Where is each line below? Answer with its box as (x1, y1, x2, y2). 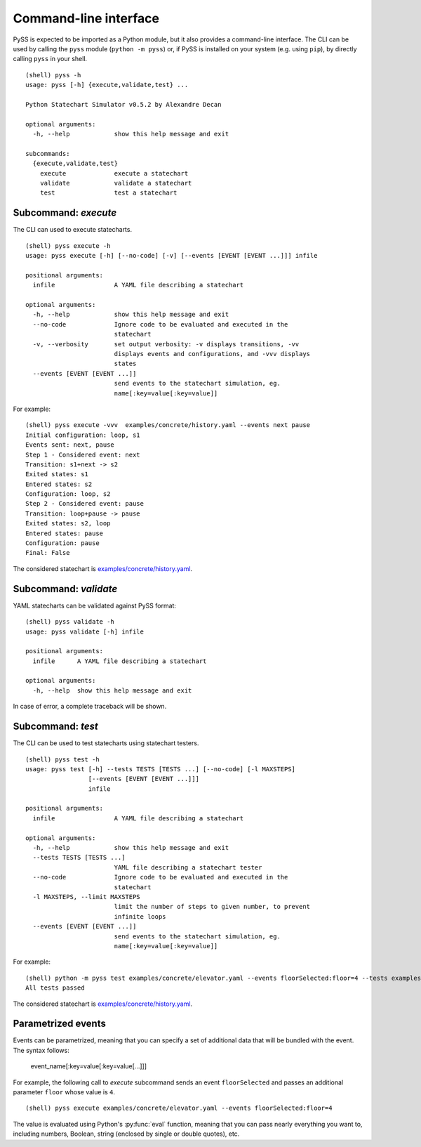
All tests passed (25, 984, 85, 992)
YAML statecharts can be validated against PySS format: (13, 601, 177, 610)
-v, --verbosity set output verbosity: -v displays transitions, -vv (32, 340, 300, 348)
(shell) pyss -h (25, 71, 81, 79)
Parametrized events (13, 1018, 107, 1030)
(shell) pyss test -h (25, 755, 100, 763)
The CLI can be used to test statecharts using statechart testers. (13, 739, 199, 747)
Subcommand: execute (13, 207, 117, 219)
